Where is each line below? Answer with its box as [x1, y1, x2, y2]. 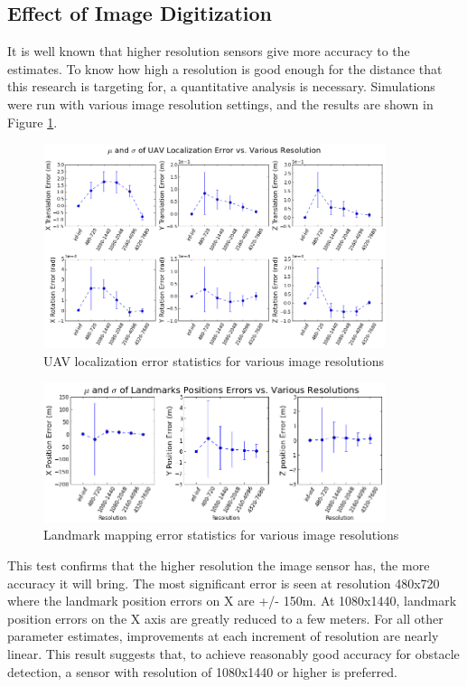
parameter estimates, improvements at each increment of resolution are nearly [7, 626, 439, 645]
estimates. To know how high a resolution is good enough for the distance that [7, 59, 443, 78]
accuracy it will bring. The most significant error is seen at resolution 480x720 [7, 573, 440, 592]
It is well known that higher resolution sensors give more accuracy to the [7, 42, 410, 61]
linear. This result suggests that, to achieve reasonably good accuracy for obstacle [7, 644, 460, 663]
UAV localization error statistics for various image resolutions [43, 351, 385, 370]
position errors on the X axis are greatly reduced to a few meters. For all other [7, 608, 444, 627]
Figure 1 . [7, 112, 58, 131]
